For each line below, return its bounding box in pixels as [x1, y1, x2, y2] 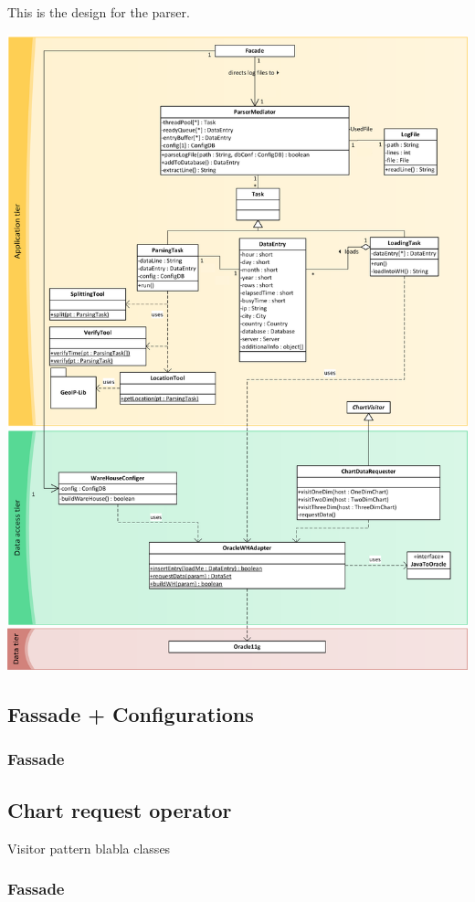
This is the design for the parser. [7, 3, 190, 21]
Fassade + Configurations [7, 700, 254, 728]
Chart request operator [7, 795, 232, 823]
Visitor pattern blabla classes [7, 838, 171, 857]
